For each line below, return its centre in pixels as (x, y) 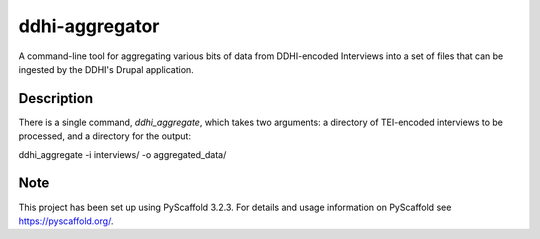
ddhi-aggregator (89, 26)
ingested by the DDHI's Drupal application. (106, 69)
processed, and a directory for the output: (105, 136)
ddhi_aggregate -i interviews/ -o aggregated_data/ (122, 154)
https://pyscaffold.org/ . (66, 221)
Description (56, 98)
